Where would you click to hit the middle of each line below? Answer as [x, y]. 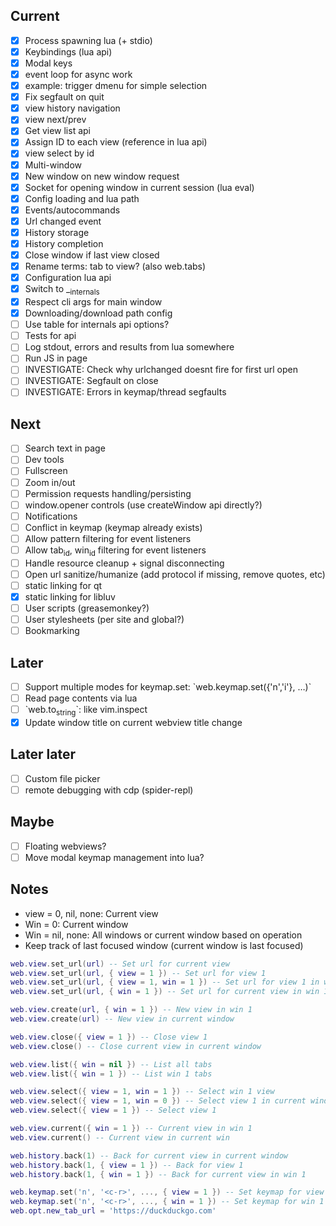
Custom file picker [62, 778]
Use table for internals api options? [97, 325]
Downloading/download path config [98, 313]
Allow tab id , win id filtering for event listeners [115, 551]
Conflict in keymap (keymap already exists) [113, 527]
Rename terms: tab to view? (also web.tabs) [115, 266]
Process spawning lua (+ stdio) [88, 40]
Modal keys [48, 63]
